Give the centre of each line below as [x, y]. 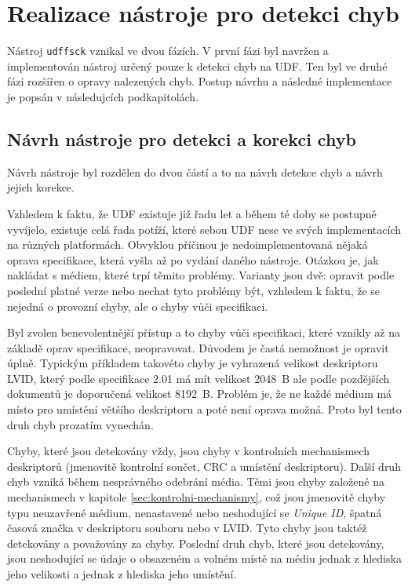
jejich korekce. [41, 187]
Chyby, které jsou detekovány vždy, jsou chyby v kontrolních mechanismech [188, 451]
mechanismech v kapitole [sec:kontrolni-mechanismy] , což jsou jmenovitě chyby [197, 497]
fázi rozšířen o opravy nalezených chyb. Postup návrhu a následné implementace [200, 81]
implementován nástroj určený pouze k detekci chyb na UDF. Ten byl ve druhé [197, 66]
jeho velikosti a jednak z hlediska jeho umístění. [122, 574]
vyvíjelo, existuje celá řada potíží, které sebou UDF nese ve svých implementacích [204, 229]
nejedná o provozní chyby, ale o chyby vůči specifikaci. [138, 306]
